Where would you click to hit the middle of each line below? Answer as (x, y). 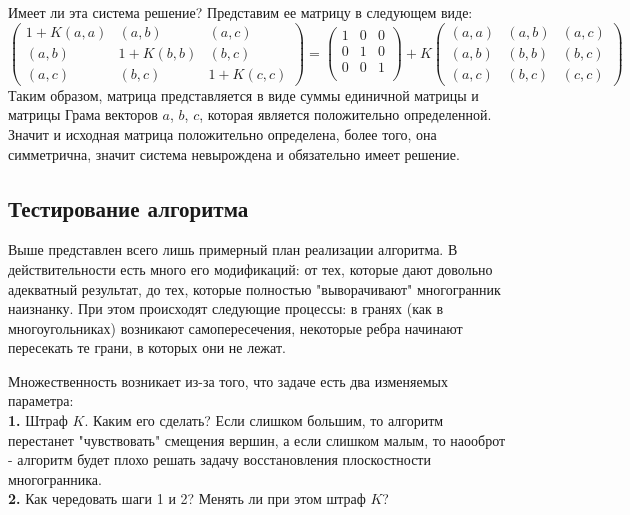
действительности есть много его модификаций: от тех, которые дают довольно (250, 268)
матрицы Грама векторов (83, 114)
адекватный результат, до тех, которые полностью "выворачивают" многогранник (254, 288)
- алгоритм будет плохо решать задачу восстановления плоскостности (219, 459)
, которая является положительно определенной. (345, 114)
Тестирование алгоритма (128, 207)
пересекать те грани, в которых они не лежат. (147, 347)
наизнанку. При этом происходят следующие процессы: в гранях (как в (226, 308)
